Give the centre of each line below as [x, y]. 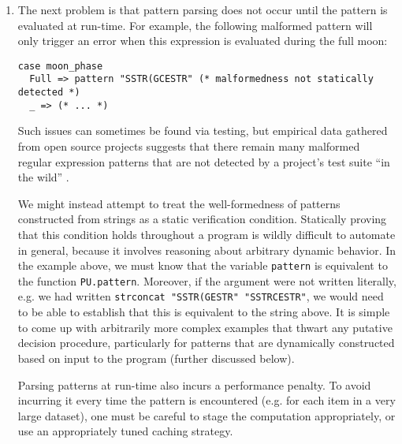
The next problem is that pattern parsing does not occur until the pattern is [203, 9]
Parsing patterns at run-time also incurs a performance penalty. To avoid [194, 384]
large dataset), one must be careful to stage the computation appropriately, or [207, 415]
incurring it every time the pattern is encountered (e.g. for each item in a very [207, 400]
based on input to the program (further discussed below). [156, 358]
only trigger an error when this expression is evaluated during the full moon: [203, 41]
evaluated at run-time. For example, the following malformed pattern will [195, 25]
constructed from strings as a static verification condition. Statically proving [202, 219]
